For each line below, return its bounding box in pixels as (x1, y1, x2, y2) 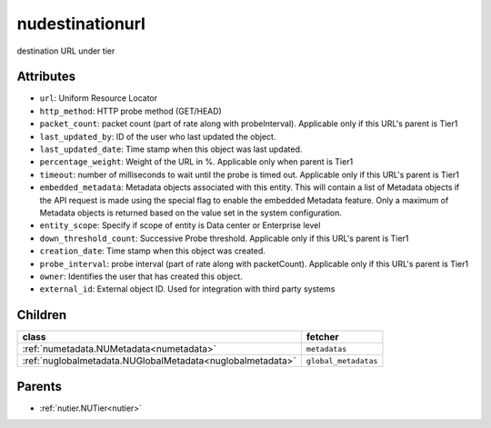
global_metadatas (306, 355, 378, 365)
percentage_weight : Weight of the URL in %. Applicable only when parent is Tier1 (39, 156, 354, 167)
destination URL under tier (16, 45, 115, 56)
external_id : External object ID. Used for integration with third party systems (39, 284, 336, 294)
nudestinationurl (16, 14, 145, 34)
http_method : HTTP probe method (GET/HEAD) (39, 105, 222, 116)
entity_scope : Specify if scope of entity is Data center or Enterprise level (39, 220, 321, 231)
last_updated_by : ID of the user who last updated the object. (39, 131, 276, 142)
